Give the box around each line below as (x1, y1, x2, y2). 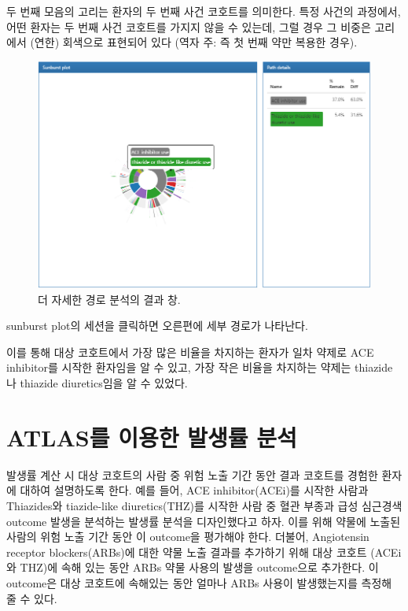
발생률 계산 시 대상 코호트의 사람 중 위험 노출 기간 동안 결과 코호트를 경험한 (6, 466, 378, 483)
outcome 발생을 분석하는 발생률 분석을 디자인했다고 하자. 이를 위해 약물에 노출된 (6, 513, 401, 529)
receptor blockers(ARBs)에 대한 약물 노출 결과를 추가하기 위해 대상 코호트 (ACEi (6, 543, 402, 560)
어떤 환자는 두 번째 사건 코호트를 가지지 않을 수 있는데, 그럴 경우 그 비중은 (6, 18, 371, 35)
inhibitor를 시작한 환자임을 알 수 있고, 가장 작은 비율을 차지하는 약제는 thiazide (6, 359, 393, 376)
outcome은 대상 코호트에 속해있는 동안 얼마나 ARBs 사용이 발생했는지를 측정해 (6, 574, 392, 591)
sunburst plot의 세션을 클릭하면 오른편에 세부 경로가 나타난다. (6, 317, 308, 334)
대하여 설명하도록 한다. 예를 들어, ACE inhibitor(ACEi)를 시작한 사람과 (20, 482, 369, 498)
